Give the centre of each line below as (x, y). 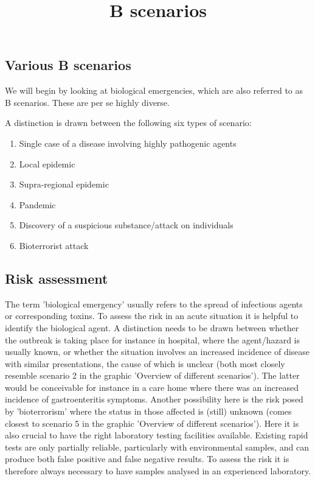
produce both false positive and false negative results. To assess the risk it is (147, 459)
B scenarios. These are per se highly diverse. (87, 102)
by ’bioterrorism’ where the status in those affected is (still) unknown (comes (148, 411)
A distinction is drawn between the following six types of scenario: (128, 123)
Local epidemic (47, 163)
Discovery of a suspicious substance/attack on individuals (126, 225)
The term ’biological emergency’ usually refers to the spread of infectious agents (154, 304)
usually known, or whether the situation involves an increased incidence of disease (157, 352)
